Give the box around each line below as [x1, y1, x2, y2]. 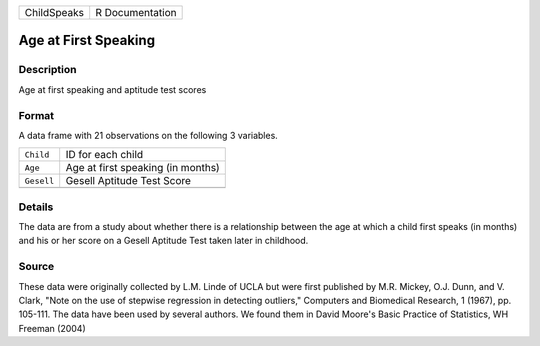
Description [18, 63, 77, 77]
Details [18, 200, 54, 214]
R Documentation [95, 6, 177, 19]
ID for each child [65, 148, 144, 162]
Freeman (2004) [18, 322, 87, 334]
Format [18, 108, 55, 122]
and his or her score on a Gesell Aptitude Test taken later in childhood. [18, 235, 309, 247]
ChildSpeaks [24, 6, 85, 19]
